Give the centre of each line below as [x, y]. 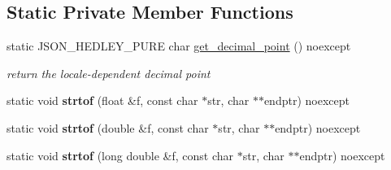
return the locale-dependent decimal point [109, 73]
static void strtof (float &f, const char [102, 100]
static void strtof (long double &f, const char [120, 155]
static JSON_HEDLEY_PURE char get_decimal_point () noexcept [179, 46]
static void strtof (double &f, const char [108, 127]
